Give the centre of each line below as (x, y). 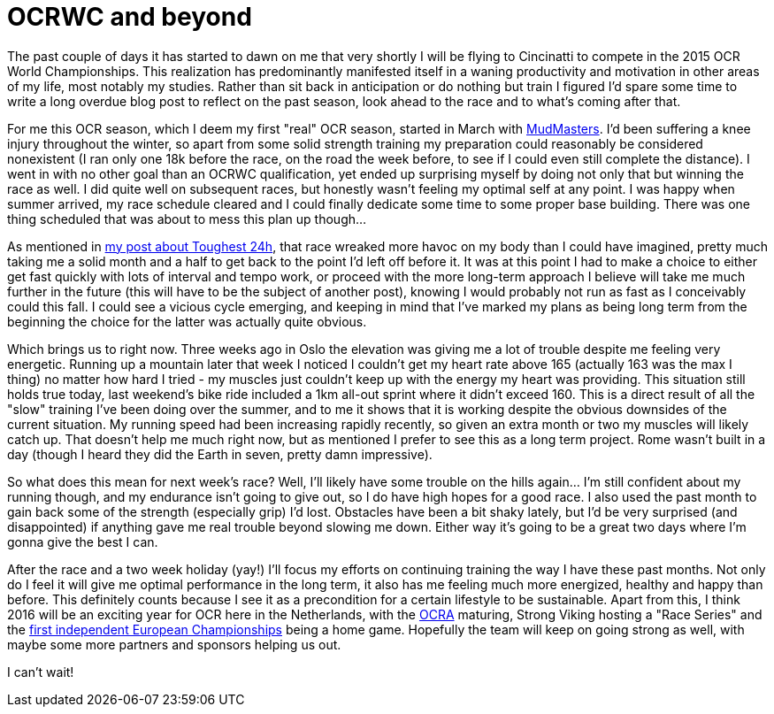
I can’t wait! (41, 672)
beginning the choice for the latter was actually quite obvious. (187, 321)
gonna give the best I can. (83, 541)
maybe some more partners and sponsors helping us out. (174, 644)
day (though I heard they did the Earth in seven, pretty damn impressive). (220, 454)
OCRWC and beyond (130, 17)
